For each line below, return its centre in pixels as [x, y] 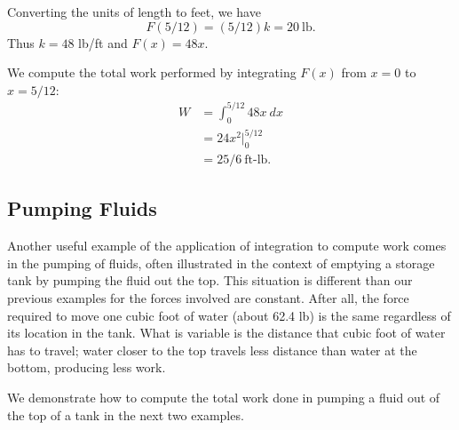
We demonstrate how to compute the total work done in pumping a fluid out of [224, 398]
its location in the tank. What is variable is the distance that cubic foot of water [226, 333]
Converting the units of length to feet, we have [134, 12]
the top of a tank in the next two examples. [126, 414]
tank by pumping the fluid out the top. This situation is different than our [210, 280]
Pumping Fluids [82, 208]
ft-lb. [258, 160]
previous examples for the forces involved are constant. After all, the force [208, 298]
